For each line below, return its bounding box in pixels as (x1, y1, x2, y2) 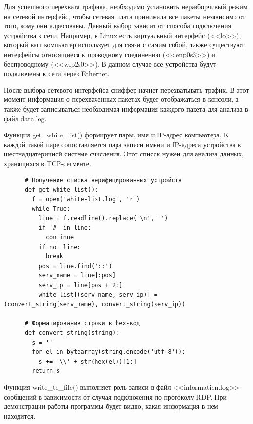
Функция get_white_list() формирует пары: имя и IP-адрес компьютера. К (4, 130, 229, 140)
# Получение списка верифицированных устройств (24, 176, 182, 184)
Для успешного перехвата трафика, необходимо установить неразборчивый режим (4, 1, 248, 11)
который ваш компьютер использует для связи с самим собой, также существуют (4, 39, 245, 50)
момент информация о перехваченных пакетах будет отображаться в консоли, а (4, 94, 239, 104)
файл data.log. (4, 113, 47, 123)
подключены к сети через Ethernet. (4, 68, 110, 78)
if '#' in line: (39, 224, 91, 231)
